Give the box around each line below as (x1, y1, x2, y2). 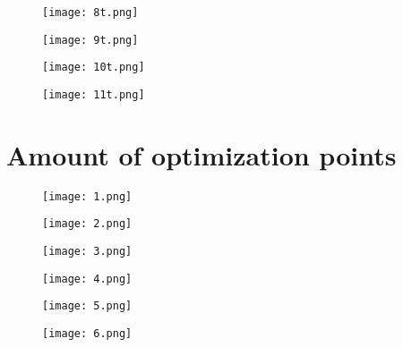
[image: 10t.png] (42, 61, 145, 74)
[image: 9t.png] (42, 33, 139, 47)
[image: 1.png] (42, 190, 133, 203)
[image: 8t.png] (42, 6, 139, 19)
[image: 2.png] (42, 217, 133, 231)
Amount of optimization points (6, 136, 397, 173)
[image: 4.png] (42, 272, 133, 285)
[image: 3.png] (42, 245, 133, 258)
